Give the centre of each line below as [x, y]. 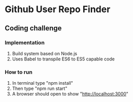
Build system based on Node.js [44, 53]
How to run [19, 72]
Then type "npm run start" [40, 89]
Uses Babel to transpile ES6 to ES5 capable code [63, 59]
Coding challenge [33, 28]
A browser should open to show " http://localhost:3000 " [70, 94]
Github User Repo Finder [58, 9]
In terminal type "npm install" [42, 83]
